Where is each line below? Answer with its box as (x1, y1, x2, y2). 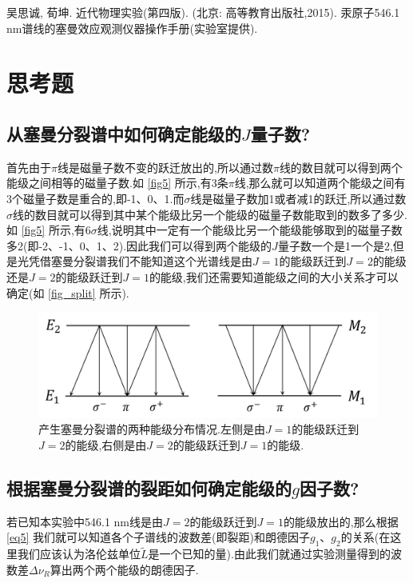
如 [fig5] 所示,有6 (6, 222, 91, 238)
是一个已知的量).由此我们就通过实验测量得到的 (148, 545, 391, 562)
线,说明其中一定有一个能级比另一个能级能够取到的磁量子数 (97, 222, 403, 238)
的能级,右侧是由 (65, 436, 147, 453)
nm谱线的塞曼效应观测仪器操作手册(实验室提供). (6, 19, 258, 36)
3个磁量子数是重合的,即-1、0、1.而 (6, 190, 185, 206)
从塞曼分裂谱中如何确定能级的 (6, 121, 241, 146)
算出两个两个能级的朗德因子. (50, 561, 199, 577)
